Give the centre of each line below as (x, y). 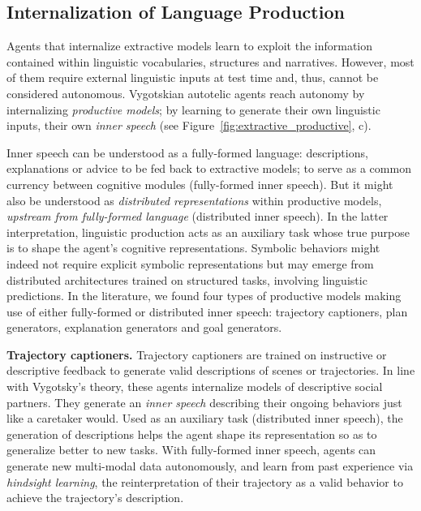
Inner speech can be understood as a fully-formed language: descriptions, (187, 152)
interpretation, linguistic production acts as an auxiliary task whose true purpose (208, 232)
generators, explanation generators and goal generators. (144, 327)
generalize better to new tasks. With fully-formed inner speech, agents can (191, 450)
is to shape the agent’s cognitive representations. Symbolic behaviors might (193, 248)
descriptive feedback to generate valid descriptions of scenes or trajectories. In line (211, 370)
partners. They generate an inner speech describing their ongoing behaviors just (204, 402)
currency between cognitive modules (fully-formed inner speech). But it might (200, 184)
